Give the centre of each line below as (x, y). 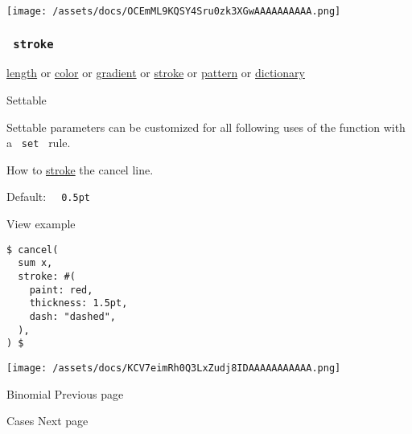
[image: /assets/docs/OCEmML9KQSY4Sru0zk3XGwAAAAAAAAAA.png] (174, 11)
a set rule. (39, 143)
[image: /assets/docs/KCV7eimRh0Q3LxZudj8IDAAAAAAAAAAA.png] (174, 368)
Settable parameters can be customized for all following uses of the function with (206, 127)
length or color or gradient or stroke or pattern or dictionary (156, 73)
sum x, (35, 263)
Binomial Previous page (65, 393)
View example (41, 224)
